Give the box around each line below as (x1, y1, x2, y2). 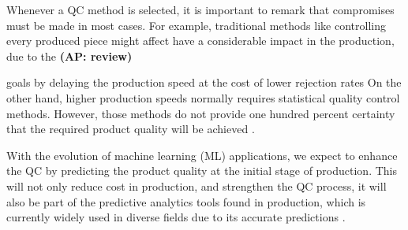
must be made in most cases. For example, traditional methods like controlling (6, 17, 386, 33)
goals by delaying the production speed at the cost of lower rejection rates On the (6, 74, 402, 91)
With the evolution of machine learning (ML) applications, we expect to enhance (6, 147, 398, 163)
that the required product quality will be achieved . (6, 121, 255, 137)
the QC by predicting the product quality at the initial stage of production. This (6, 162, 397, 179)
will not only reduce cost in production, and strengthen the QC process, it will (6, 177, 387, 194)
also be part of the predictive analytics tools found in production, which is (6, 193, 366, 210)
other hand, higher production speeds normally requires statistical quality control (6, 89, 400, 106)
